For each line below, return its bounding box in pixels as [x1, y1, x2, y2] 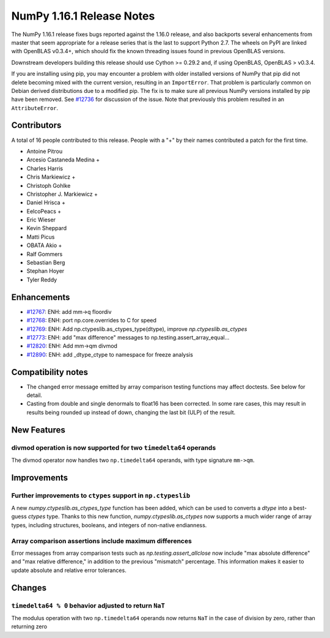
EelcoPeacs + [26, 207, 61, 215]
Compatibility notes [11, 367, 89, 377]
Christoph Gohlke [26, 182, 71, 189]
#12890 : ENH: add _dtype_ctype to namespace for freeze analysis [26, 351, 194, 358]
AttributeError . [11, 104, 59, 111]
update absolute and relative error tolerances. [11, 566, 127, 574]
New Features [11, 425, 65, 435]
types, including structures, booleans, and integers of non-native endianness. [11, 521, 207, 529]
